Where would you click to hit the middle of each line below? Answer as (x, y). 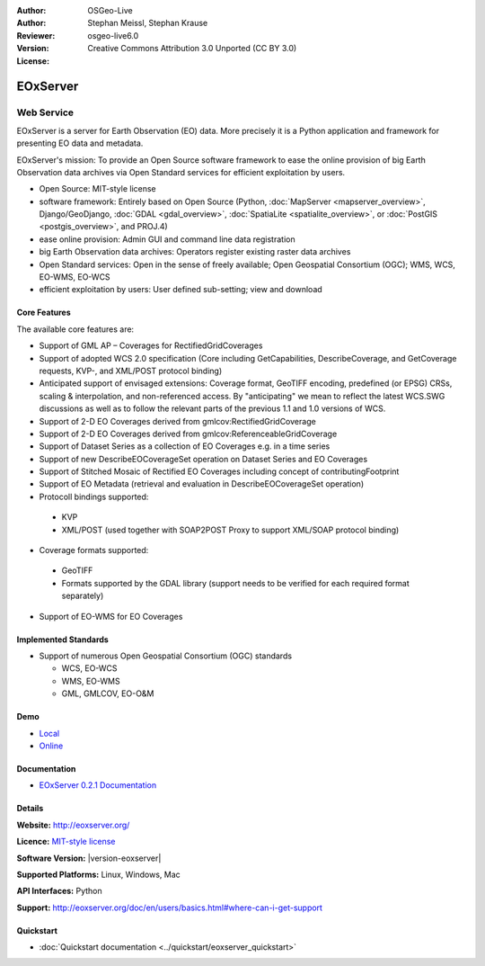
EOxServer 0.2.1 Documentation (98, 785)
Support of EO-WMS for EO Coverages (111, 616)
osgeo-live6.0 (113, 35)
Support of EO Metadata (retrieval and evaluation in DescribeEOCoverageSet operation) (201, 484)
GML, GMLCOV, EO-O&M (108, 693)
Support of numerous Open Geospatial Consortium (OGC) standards (165, 656)
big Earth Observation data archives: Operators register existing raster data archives (195, 252)
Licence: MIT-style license (66, 842)
